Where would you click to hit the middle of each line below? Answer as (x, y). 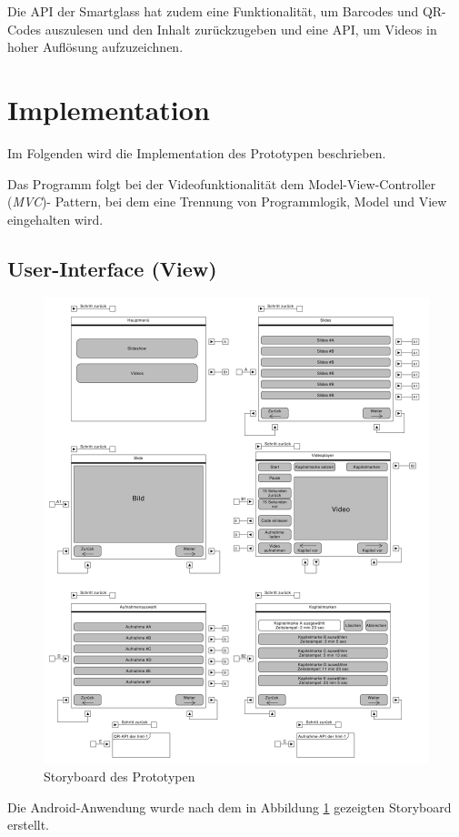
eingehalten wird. (55, 219)
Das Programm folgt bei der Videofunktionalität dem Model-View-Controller (222, 183)
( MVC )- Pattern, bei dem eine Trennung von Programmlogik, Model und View (227, 202)
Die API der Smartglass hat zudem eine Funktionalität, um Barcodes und (213, 11)
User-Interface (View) (112, 268)
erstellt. (29, 825)
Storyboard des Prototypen (120, 776)
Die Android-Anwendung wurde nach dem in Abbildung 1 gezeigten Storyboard (229, 807)
